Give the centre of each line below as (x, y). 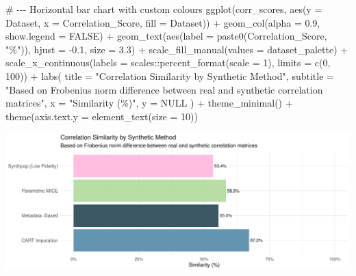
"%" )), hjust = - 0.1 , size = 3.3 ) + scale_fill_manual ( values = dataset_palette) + (177, 49)
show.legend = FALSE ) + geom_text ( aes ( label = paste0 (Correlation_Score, (166, 36)
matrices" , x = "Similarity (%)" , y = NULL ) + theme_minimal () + (149, 103)
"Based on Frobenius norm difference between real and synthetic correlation (164, 89)
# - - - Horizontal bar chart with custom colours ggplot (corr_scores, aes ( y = (164, 9)
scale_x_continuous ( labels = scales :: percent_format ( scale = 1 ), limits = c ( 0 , (168, 63)
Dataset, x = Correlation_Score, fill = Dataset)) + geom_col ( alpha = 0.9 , (163, 22)
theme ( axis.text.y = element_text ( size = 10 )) (102, 116)
